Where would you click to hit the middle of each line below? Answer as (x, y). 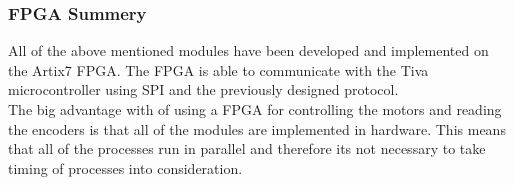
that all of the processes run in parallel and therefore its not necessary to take (247, 148)
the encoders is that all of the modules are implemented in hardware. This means (257, 128)
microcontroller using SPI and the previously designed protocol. (203, 89)
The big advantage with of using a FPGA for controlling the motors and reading (255, 109)
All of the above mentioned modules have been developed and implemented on (248, 50)
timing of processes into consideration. (125, 167)
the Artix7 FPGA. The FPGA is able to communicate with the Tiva (218, 69)
